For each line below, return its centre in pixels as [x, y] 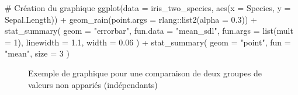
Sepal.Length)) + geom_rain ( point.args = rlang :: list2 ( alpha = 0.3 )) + [131, 19]
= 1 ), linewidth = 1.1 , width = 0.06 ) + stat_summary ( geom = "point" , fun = [148, 42]
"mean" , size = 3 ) [37, 53]
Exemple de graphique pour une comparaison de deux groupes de [145, 73]
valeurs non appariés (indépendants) [93, 84]
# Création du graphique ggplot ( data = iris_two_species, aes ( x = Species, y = [148, 8]
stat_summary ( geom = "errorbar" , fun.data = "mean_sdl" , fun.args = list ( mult [149, 31]
